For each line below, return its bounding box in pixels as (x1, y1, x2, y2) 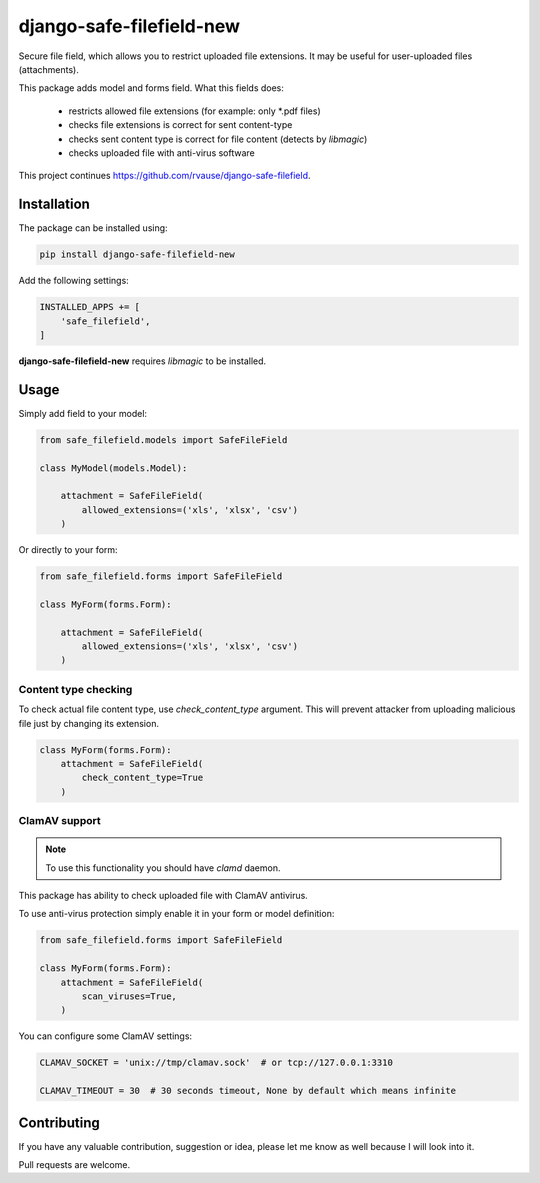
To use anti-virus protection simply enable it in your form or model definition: (18, 908, 335, 920)
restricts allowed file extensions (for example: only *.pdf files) (68, 105, 322, 117)
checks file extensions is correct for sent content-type (68, 119, 293, 131)
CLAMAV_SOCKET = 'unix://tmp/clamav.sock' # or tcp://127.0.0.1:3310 (39, 1057, 394, 1069)
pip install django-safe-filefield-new (39, 249, 235, 260)
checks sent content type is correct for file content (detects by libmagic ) (68, 133, 368, 145)
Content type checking (18, 682, 133, 696)
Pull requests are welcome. (18, 1159, 130, 1171)
